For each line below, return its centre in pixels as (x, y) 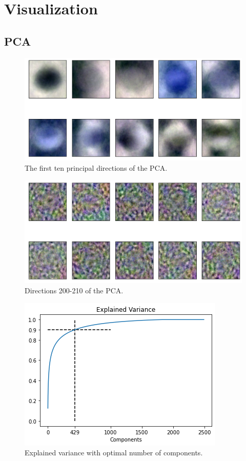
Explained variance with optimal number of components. (114, 453)
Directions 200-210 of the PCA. (74, 290)
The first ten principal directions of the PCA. (96, 167)
